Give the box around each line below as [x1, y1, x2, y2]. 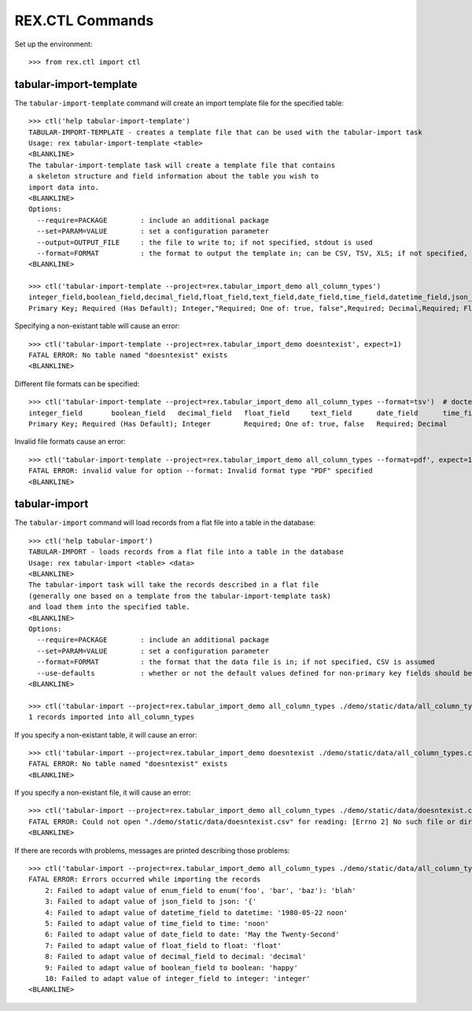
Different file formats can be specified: [14, 378, 140, 389]
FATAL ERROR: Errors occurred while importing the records [28, 875, 261, 884]
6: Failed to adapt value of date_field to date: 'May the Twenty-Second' [44, 930, 340, 939]
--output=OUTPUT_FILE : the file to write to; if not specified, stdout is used [36, 238, 373, 247]
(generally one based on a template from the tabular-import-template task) [28, 591, 332, 600]
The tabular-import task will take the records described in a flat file [28, 581, 319, 589]
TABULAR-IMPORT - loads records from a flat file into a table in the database [28, 548, 344, 556]
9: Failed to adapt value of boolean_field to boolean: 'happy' [44, 963, 298, 972]
